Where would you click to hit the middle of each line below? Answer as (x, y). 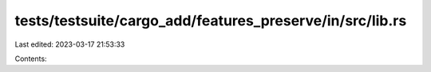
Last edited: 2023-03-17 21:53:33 (70, 44)
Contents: (31, 59)
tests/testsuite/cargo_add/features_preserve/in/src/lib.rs (211, 21)
